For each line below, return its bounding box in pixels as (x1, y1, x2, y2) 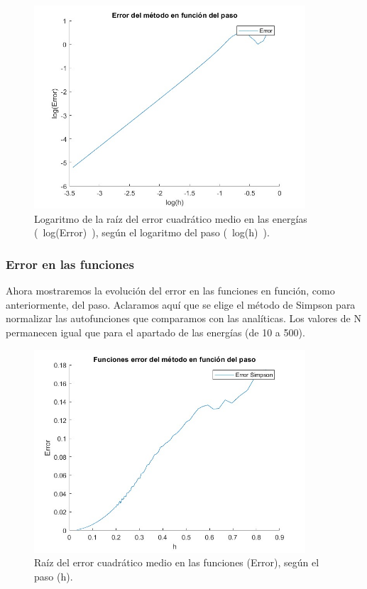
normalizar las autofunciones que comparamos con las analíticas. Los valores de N (6, 311, 361, 326)
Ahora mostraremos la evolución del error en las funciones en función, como (6, 283, 335, 298)
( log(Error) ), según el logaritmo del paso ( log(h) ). (34, 225, 270, 240)
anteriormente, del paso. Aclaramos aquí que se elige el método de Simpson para (6, 297, 356, 312)
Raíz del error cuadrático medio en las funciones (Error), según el (34, 555, 319, 570)
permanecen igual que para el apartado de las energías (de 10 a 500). (6, 324, 305, 339)
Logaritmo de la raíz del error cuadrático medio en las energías (34, 211, 307, 226)
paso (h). (34, 568, 73, 583)
